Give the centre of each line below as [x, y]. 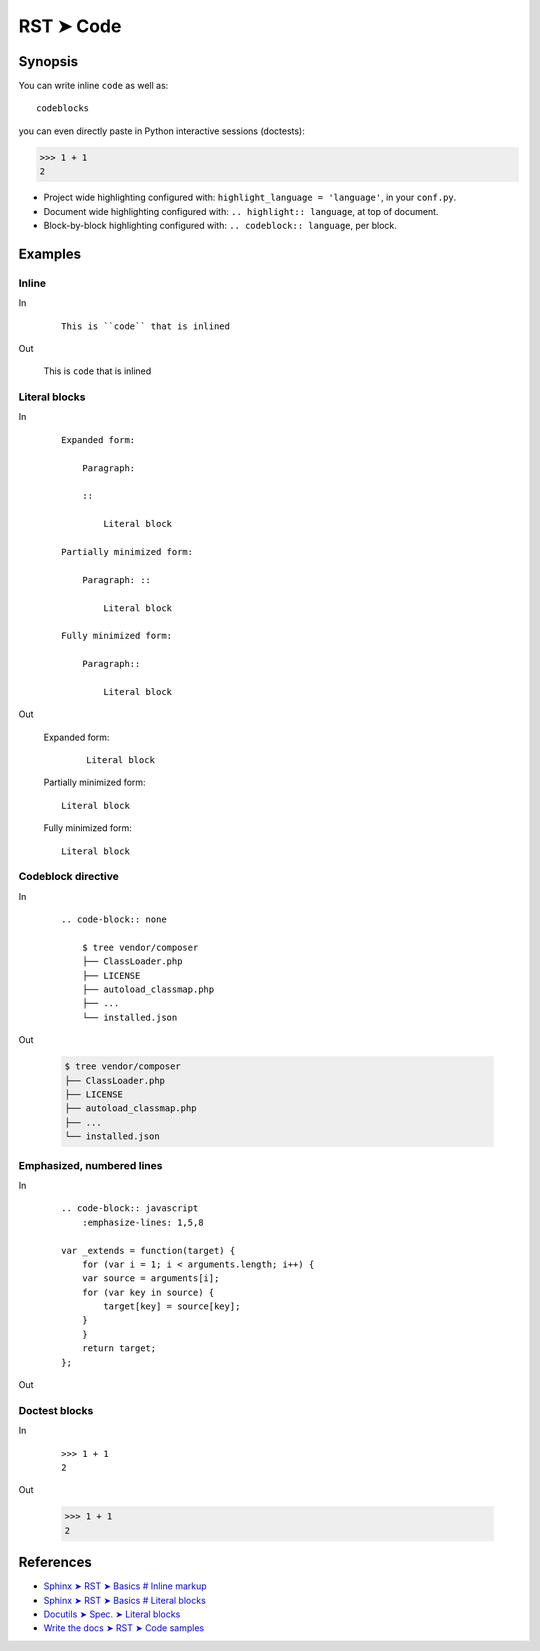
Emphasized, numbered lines [90, 1165]
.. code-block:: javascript [130, 1208]
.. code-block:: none [114, 919]
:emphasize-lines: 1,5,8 [142, 1222]
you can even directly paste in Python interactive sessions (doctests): [161, 131]
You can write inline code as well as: [93, 86]
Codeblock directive [69, 877]
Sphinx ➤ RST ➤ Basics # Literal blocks [125, 1600]
